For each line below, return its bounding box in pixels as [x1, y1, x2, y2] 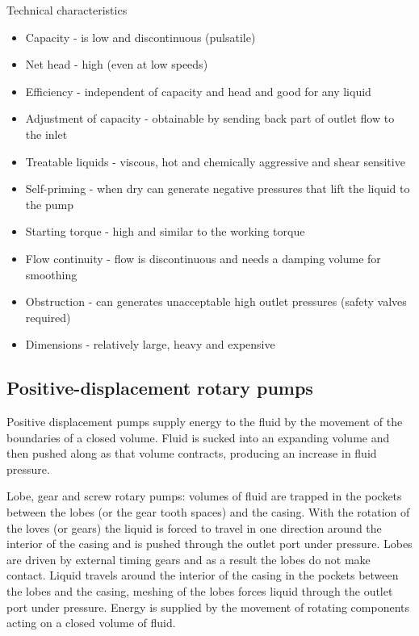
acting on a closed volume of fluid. [6, 614, 176, 631]
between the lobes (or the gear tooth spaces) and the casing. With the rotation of [6, 504, 410, 521]
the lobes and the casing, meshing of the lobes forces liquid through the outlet [6, 583, 393, 600]
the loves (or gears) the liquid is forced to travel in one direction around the [6, 519, 382, 536]
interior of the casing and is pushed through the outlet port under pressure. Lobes [6, 535, 413, 552]
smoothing [25, 266, 78, 282]
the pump [25, 195, 73, 212]
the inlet [25, 125, 68, 142]
